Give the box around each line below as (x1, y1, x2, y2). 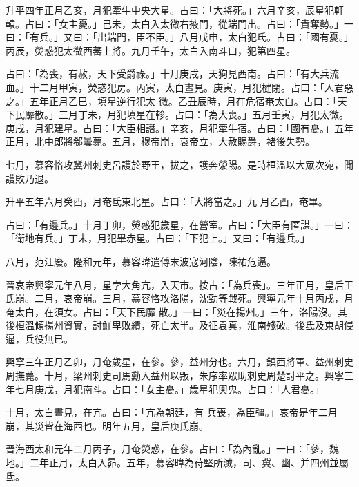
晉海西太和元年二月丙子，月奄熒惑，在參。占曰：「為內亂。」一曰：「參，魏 (6, 441, 339, 456)
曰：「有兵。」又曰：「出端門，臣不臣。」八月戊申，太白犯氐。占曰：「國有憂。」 (6, 30, 353, 44)
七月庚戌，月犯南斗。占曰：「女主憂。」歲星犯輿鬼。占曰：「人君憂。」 (14, 381, 324, 396)
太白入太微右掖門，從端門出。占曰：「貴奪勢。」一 (130, 16, 353, 30)
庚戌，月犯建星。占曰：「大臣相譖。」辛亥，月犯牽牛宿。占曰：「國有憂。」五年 (6, 120, 353, 135)
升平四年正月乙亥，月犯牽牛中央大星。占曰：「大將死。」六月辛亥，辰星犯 (6, 3, 334, 17)
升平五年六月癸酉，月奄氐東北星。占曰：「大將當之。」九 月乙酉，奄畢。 (6, 194, 328, 209)
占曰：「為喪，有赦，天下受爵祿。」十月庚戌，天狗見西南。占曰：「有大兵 (6, 66, 329, 81)
